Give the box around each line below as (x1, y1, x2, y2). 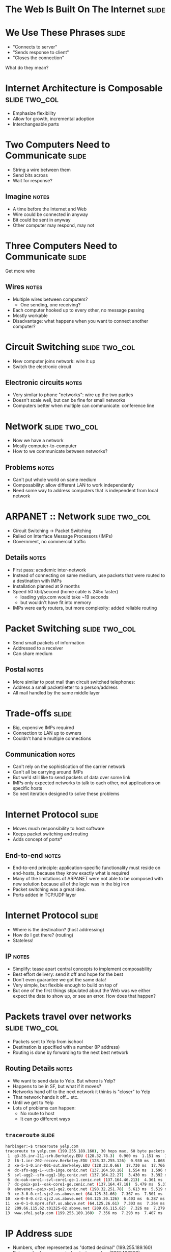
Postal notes (5, 665, 44, 674)
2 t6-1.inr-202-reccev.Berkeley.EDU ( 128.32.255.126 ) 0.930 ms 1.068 (7, 1158, 165, 1163)
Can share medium (12, 650, 52, 657)
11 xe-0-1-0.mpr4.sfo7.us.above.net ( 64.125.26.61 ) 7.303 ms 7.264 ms (5, 1201, 165, 1206)
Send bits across (12, 172, 48, 178)
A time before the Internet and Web (12, 206, 87, 212)
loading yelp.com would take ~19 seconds (20, 594, 108, 600)
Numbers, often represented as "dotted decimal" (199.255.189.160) (12, 1244, 153, 1250)
